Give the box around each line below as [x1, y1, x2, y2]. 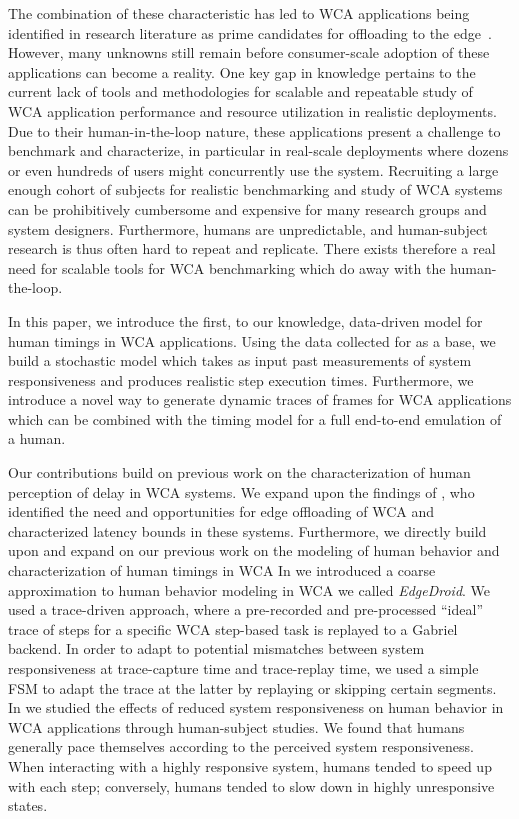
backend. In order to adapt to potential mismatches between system [8, 638, 425, 659]
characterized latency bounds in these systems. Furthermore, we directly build [8, 520, 487, 541]
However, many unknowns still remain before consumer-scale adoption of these [8, 42, 490, 63]
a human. [8, 428, 66, 449]
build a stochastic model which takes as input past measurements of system [8, 350, 472, 371]
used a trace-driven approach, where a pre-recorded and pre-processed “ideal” [8, 599, 484, 620]
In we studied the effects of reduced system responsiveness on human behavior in [8, 697, 504, 718]
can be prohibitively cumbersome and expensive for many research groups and [8, 198, 487, 219]
